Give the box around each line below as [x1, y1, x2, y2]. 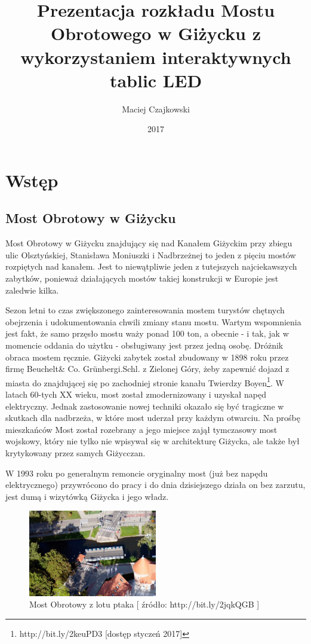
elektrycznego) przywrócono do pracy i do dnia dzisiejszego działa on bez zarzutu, [5, 478, 306, 491]
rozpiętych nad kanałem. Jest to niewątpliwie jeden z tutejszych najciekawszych [5, 260, 297, 273]
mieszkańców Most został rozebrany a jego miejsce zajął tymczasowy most [5, 423, 278, 435]
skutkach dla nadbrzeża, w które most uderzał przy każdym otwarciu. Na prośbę [5, 411, 300, 424]
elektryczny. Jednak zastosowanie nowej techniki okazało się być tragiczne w [5, 399, 284, 412]
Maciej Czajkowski [122, 102, 190, 115]
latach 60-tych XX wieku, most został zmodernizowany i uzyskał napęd [5, 388, 267, 401]
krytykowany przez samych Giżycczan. [5, 447, 146, 459]
